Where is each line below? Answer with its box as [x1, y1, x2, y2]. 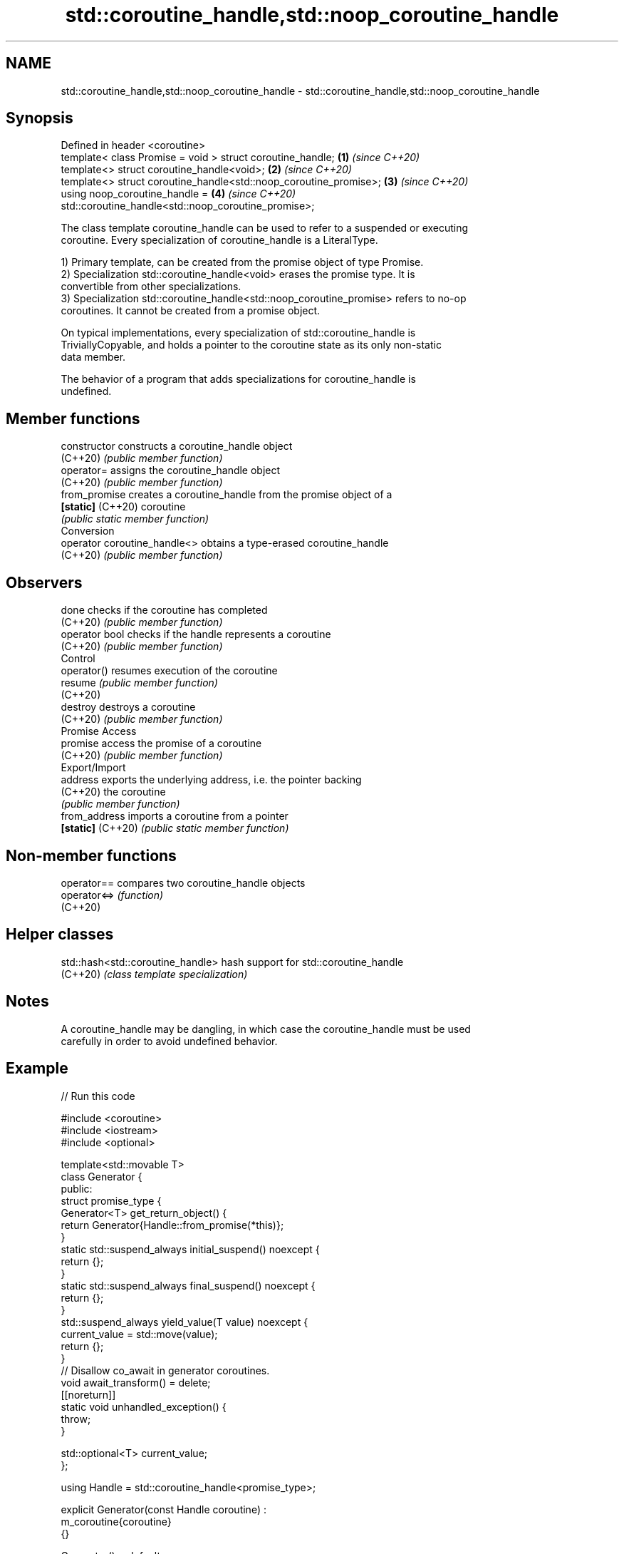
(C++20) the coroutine [61, 786, 166, 798]
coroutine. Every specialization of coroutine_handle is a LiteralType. [61, 234, 378, 247]
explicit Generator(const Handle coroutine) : [61, 1503, 266, 1516]
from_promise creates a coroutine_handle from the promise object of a [61, 488, 392, 501]
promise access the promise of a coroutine [61, 737, 262, 750]
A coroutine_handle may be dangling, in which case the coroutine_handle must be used [61, 1022, 471, 1035]
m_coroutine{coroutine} [61, 1515, 172, 1528]
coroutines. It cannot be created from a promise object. [61, 304, 321, 317]
